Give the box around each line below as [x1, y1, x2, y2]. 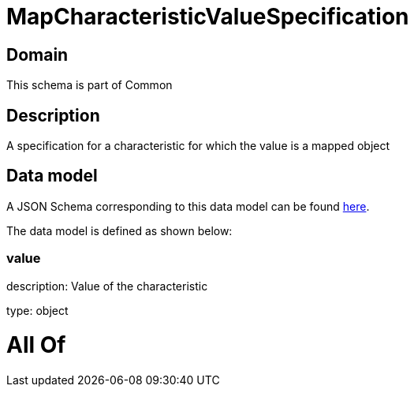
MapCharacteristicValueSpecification [6, 3, 409, 30]
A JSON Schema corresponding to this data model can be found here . [6, 199, 370, 213]
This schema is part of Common [6, 78, 173, 92]
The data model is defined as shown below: [6, 223, 233, 238]
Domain [6, 44, 69, 65]
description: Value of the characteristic [6, 279, 208, 293]
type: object [6, 303, 69, 317]
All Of [6, 331, 66, 359]
